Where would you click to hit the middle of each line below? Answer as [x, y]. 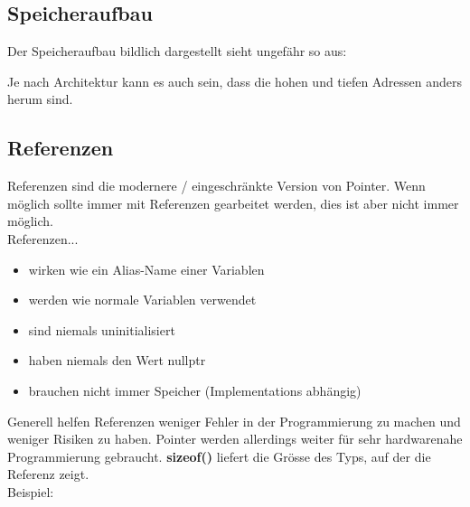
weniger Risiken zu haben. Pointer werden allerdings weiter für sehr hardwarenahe [235, 439]
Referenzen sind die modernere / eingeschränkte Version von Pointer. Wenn [216, 186]
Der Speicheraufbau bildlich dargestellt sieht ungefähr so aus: [177, 51]
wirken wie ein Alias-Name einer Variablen [146, 269]
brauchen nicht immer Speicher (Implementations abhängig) [195, 390]
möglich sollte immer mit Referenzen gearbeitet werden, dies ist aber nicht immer [233, 203]
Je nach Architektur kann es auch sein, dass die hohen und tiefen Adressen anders [235, 81]
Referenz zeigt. [48, 474]
